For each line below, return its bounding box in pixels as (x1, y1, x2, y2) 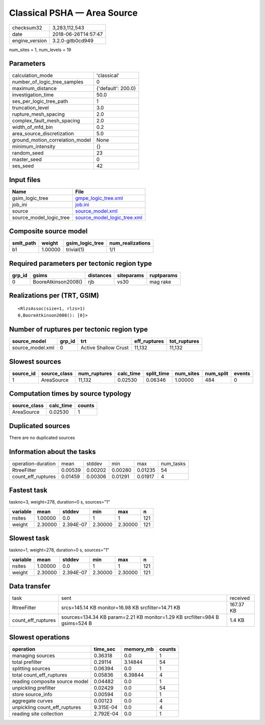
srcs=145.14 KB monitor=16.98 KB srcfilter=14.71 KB (61, 604, 181, 611)
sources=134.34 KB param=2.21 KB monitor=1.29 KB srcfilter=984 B (61, 614, 219, 621)
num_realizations (109, 240, 151, 247)
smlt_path (12, 240, 36, 247)
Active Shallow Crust (80, 345, 129, 351)
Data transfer (9, 582, 51, 590)
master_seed (12, 156, 42, 163)
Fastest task (9, 486, 48, 495)
